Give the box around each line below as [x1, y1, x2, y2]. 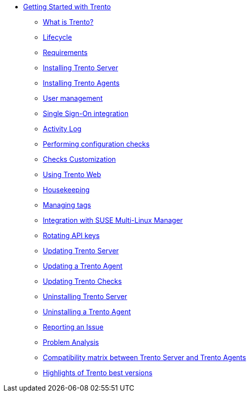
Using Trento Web [43, 170, 101, 179]
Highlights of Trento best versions [43, 368, 153, 377]
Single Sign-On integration [43, 109, 128, 118]
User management [43, 94, 103, 102]
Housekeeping [43, 185, 90, 194]
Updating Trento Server [43, 246, 119, 255]
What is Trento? [43, 18, 94, 26]
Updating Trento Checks [43, 277, 122, 285]
